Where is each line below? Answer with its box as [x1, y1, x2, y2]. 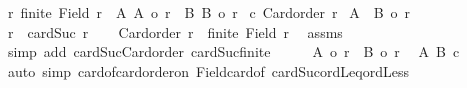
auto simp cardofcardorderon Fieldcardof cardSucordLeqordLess [7, 60, 409, 81]
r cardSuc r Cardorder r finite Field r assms [7, 21, 343, 42]
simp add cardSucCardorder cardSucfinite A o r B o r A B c [7, 41, 460, 62]
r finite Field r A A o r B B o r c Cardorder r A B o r [7, 2, 411, 22]
